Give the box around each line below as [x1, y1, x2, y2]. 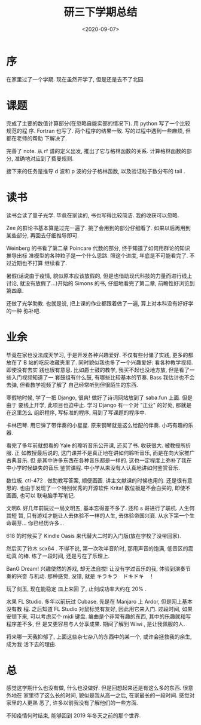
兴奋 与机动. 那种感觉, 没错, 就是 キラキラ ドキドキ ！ [16, 572, 154, 580]
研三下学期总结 [63, 5, 138, 19]
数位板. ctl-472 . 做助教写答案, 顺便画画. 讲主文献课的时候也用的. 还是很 [6, 476, 182, 484]
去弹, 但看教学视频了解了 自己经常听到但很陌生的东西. [6, 381, 138, 388]
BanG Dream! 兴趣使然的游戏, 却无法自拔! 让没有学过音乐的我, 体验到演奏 [6, 565, 186, 572]
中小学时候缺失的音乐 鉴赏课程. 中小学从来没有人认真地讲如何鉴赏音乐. [6, 464, 180, 471]
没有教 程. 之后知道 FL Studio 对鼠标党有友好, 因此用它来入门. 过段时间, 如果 [6, 605, 193, 613]
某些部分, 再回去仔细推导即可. [6, 231, 80, 239]
